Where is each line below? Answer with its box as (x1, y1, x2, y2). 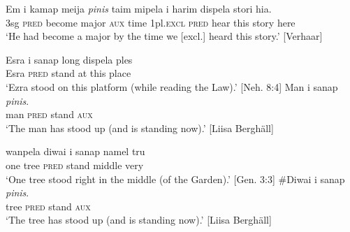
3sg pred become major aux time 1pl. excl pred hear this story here (6, 15, 296, 29)
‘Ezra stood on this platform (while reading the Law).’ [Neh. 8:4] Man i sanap (6, 79, 338, 94)
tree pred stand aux (6, 198, 91, 213)
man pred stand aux (6, 107, 93, 122)
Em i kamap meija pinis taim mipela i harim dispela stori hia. (6, 1, 272, 15)
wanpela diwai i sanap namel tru (6, 144, 145, 159)
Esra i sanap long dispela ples (6, 52, 133, 66)
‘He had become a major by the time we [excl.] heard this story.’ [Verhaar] (6, 29, 323, 43)
